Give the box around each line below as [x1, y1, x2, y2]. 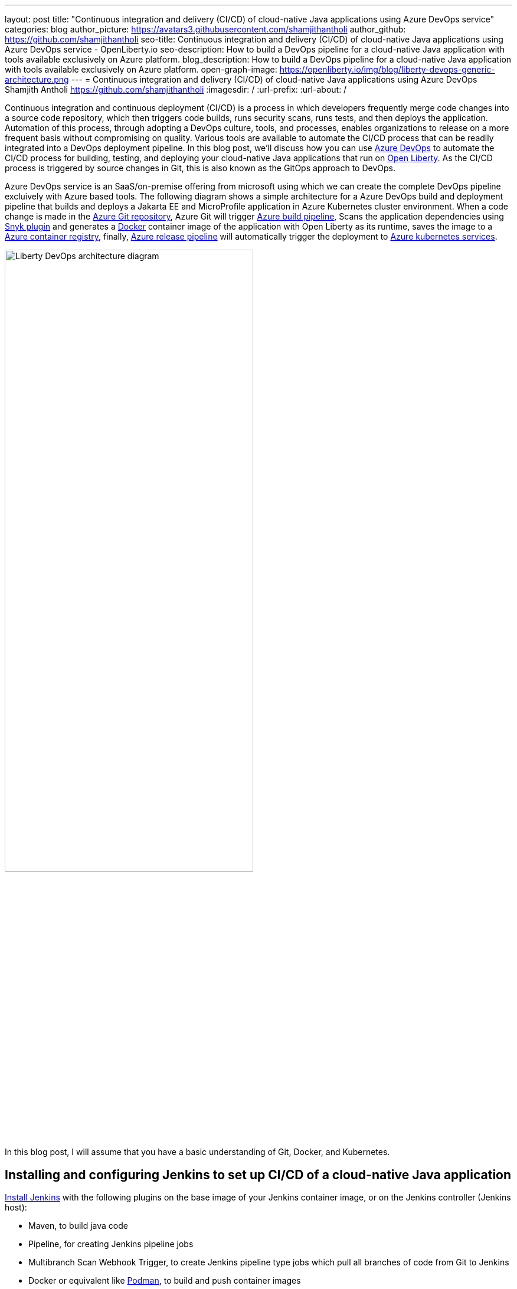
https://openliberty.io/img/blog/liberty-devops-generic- [279, 64, 495, 74]
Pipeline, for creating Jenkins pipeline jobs [28, 1239, 194, 1249]
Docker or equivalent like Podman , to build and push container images [28, 1275, 301, 1286]
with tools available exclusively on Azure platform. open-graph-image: [5, 64, 277, 74]
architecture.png [5, 74, 69, 84]
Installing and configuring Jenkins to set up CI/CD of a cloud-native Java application [5, 1167, 512, 1182]
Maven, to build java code [28, 1221, 128, 1231]
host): [5, 1202, 27, 1213]
